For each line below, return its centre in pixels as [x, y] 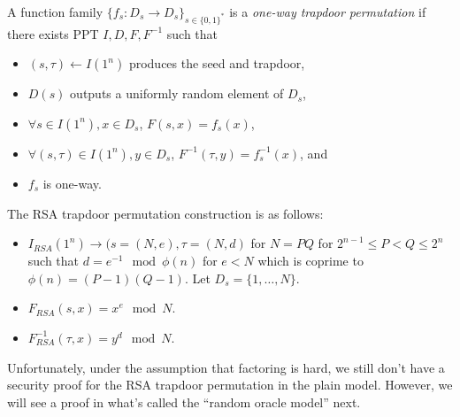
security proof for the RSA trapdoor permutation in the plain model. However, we [230, 385]
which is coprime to [310, 261]
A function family [55, 12]
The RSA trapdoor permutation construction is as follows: [165, 213]
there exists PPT [53, 33]
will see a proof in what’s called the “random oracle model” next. [184, 402]
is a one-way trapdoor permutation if [328, 12]
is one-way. [72, 183]
